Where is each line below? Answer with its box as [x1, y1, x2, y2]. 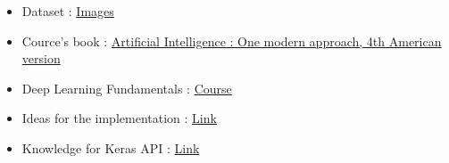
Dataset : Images [21, 2, 114, 20]
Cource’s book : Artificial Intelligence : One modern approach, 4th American [21, 31, 442, 50]
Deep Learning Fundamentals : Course [21, 78, 232, 97]
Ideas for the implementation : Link [21, 109, 217, 127]
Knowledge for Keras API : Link [21, 138, 200, 157]
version [21, 49, 61, 68]
